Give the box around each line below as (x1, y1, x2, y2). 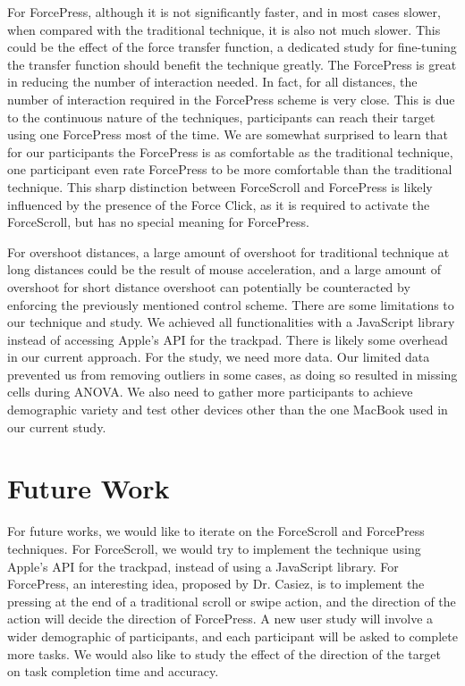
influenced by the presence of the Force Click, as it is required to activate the (7, 195, 430, 213)
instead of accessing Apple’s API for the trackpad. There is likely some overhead (7, 330, 448, 348)
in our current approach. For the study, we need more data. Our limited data (7, 347, 430, 366)
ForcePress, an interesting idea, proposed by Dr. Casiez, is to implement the (7, 574, 425, 593)
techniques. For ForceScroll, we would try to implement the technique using (7, 539, 421, 557)
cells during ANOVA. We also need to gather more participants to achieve (7, 382, 413, 401)
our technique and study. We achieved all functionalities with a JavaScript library (7, 313, 455, 331)
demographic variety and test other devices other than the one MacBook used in (7, 400, 448, 419)
